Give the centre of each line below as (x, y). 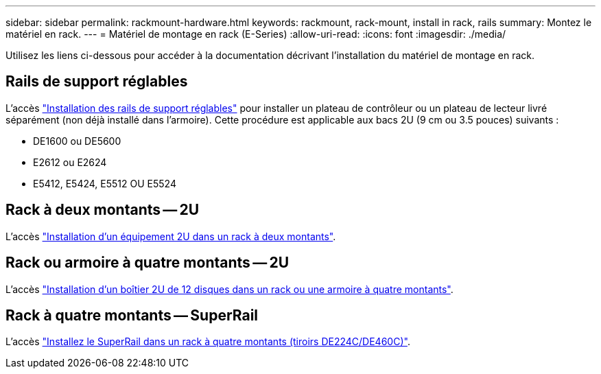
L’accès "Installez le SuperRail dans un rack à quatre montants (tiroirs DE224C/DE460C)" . (208, 342)
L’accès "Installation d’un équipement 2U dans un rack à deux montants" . (171, 236)
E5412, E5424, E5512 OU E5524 (105, 183)
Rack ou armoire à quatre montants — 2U (148, 263)
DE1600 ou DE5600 (77, 141)
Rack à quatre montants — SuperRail (132, 315)
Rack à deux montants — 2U (103, 210)
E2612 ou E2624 (70, 162)
